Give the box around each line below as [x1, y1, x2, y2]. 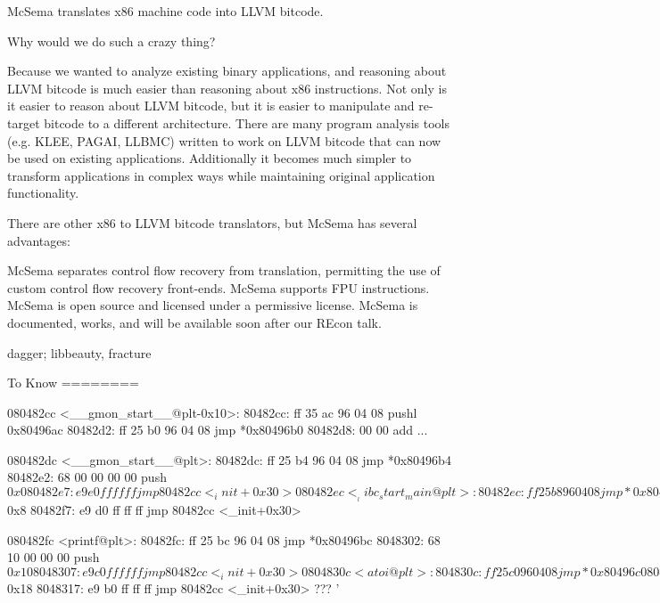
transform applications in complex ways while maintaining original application [7, 166, 435, 184]
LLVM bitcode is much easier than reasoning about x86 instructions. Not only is [7, 78, 447, 97]
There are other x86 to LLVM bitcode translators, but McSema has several [7, 213, 417, 232]
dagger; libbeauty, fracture [7, 343, 152, 362]
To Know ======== [7, 373, 139, 392]
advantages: [7, 231, 70, 249]
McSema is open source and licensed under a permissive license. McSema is [7, 296, 418, 314]
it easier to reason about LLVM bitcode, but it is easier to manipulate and [7, 96, 415, 115]
